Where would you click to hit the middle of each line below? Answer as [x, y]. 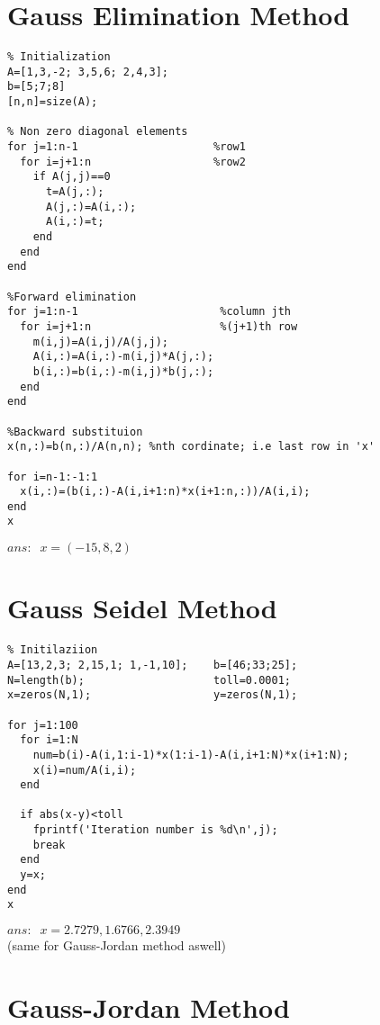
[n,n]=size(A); [53, 102]
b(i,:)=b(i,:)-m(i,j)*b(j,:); [123, 371]
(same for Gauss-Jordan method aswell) [117, 945]
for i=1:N [49, 740]
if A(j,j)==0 [72, 177]
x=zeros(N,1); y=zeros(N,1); [153, 695]
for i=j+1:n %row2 [133, 162]
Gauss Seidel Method [142, 608]
